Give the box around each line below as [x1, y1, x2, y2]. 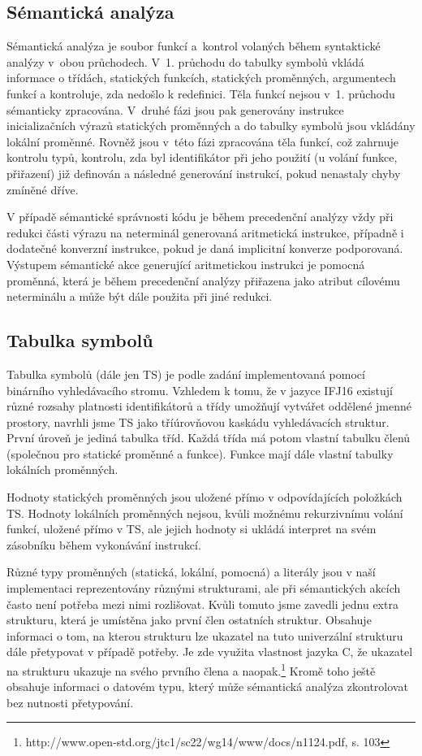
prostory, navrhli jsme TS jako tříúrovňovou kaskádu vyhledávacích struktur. [6, 413, 390, 430]
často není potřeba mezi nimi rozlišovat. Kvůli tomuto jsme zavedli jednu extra [6, 595, 398, 612]
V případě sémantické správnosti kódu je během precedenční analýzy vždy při [6, 208, 394, 225]
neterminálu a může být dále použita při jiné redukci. [6, 288, 273, 305]
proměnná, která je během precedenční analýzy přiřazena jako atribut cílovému [6, 272, 400, 289]
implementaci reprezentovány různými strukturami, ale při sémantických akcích [6, 580, 401, 597]
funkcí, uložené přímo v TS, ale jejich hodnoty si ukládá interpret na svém [6, 520, 377, 537]
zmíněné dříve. [6, 180, 79, 198]
